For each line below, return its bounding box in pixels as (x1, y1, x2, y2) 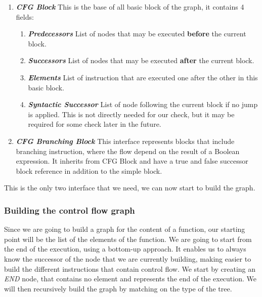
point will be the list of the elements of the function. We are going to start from (4, 233, 252, 244)
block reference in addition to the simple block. (16, 165, 162, 176)
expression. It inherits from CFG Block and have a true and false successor (16, 156, 248, 166)
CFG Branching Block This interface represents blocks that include (16, 135, 235, 146)
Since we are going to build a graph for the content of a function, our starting (4, 224, 245, 234)
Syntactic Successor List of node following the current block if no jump (28, 99, 258, 110)
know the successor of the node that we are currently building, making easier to (4, 253, 251, 264)
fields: (16, 11, 34, 22)
